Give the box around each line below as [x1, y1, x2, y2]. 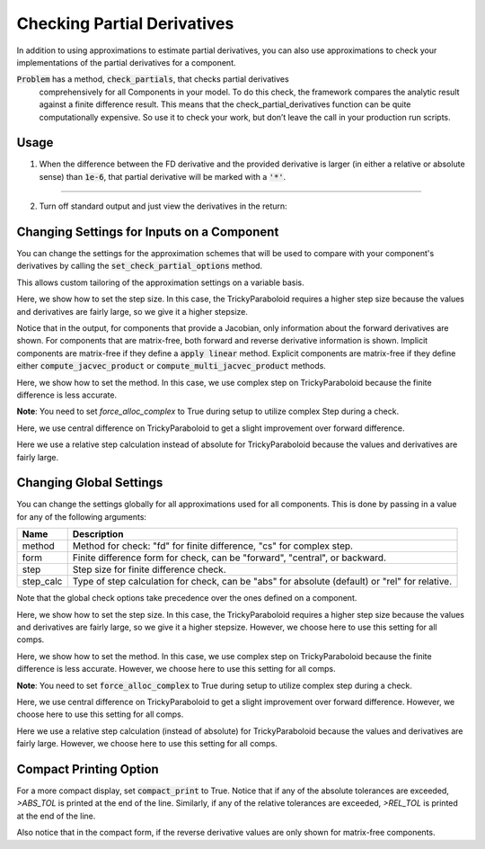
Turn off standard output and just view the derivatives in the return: [39, 201, 287, 211]
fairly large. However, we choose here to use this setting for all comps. [16, 738, 278, 749]
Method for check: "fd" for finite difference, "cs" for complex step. [72, 540, 354, 552]
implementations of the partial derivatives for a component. [16, 57, 237, 67]
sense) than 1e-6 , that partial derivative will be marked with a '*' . [39, 171, 287, 182]
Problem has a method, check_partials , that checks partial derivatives [16, 74, 289, 85]
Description [72, 528, 124, 541]
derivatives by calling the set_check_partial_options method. [16, 261, 263, 272]
